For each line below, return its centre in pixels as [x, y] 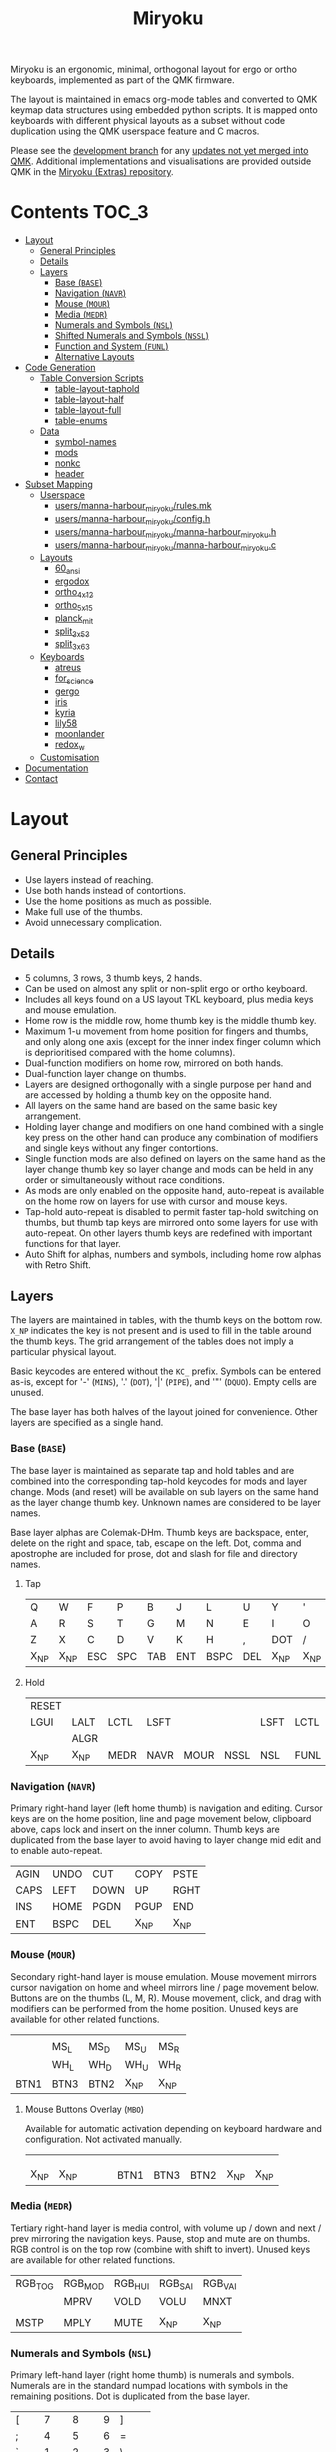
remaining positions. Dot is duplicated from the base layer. [130, 2396]
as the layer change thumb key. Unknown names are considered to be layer [166, 1502]
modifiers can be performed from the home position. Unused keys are [154, 2008]
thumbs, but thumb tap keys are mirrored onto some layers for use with [171, 1222]
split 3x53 [72, 632]
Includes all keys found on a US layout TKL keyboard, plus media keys [169, 999]
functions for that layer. [73, 1243]
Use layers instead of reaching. [89, 879]
